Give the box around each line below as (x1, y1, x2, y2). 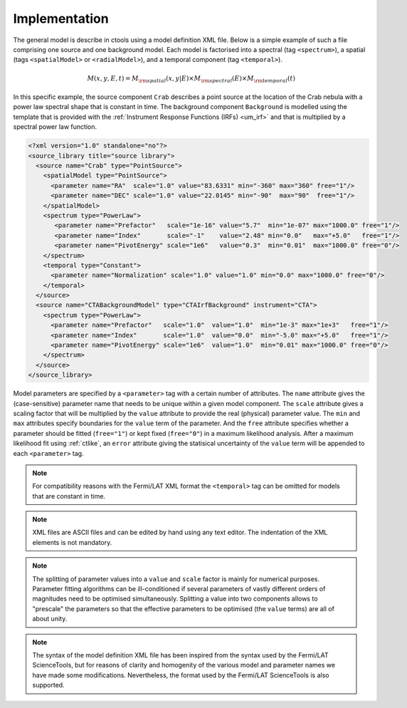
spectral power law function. (13, 123, 97, 131)
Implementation (13, 11, 110, 26)
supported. (32, 681, 65, 689)
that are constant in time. (32, 491, 106, 500)
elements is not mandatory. (32, 538, 112, 546)
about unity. (32, 615, 68, 623)
